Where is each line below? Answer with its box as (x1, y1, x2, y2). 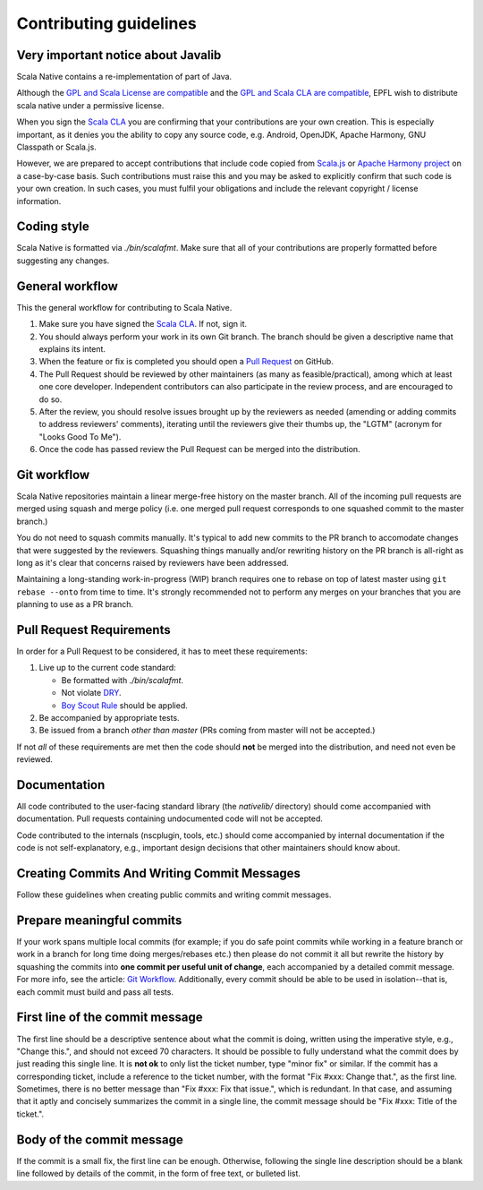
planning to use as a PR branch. (16, 599, 134, 610)
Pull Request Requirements (16, 622, 171, 638)
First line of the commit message (16, 1010, 203, 1025)
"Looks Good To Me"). (38, 431, 122, 442)
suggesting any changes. (16, 255, 110, 266)
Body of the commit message (16, 1132, 183, 1147)
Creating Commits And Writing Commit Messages (16, 866, 301, 881)
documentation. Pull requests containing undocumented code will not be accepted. (16, 813, 324, 824)
